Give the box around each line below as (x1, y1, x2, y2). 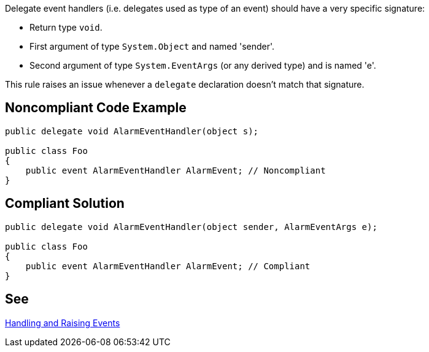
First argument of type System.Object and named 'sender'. (29, 41, 275, 52)
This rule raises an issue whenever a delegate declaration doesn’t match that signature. (5, 79, 365, 90)
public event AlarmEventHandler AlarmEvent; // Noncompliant (25, 165, 326, 175)
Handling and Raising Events (5, 317, 120, 328)
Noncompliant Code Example (5, 100, 187, 116)
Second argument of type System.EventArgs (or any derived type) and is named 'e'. (29, 60, 376, 71)
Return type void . (29, 22, 102, 33)
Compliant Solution (5, 196, 125, 212)
